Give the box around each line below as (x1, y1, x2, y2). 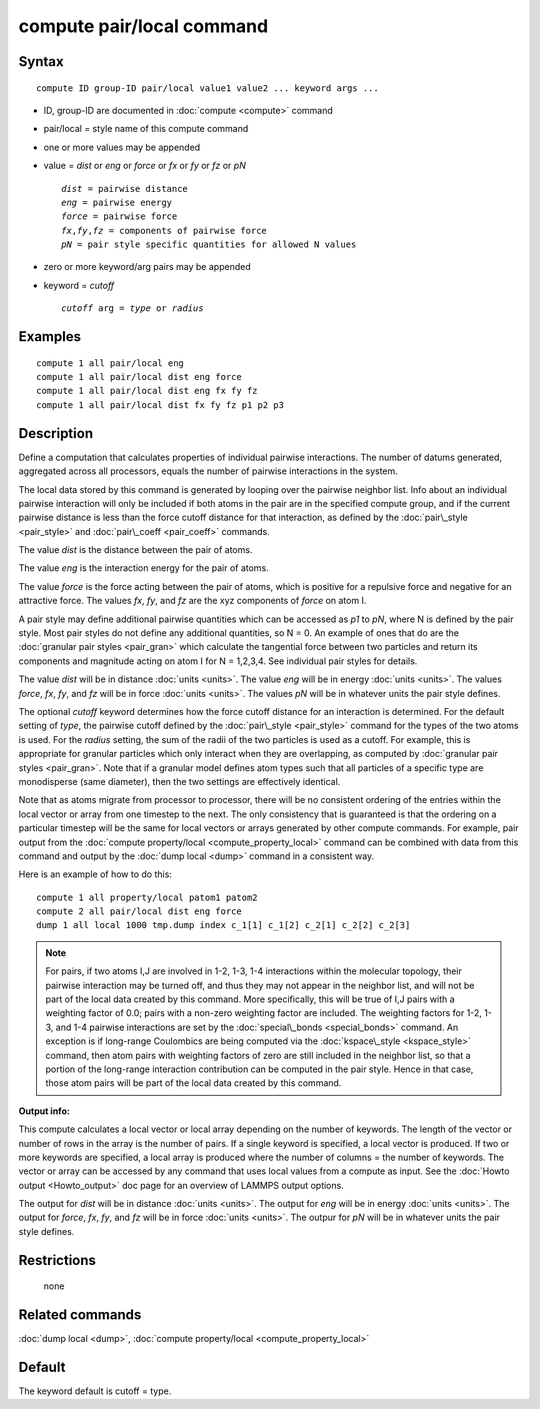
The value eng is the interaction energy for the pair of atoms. (18, 562, 269, 574)
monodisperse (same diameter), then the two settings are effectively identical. (18, 775, 341, 787)
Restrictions (18, 1251, 97, 1269)
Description (18, 425, 94, 442)
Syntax (18, 53, 64, 70)
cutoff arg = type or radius (61, 303, 204, 314)
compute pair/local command (18, 15, 269, 37)
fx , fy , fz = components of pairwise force (61, 225, 267, 236)
